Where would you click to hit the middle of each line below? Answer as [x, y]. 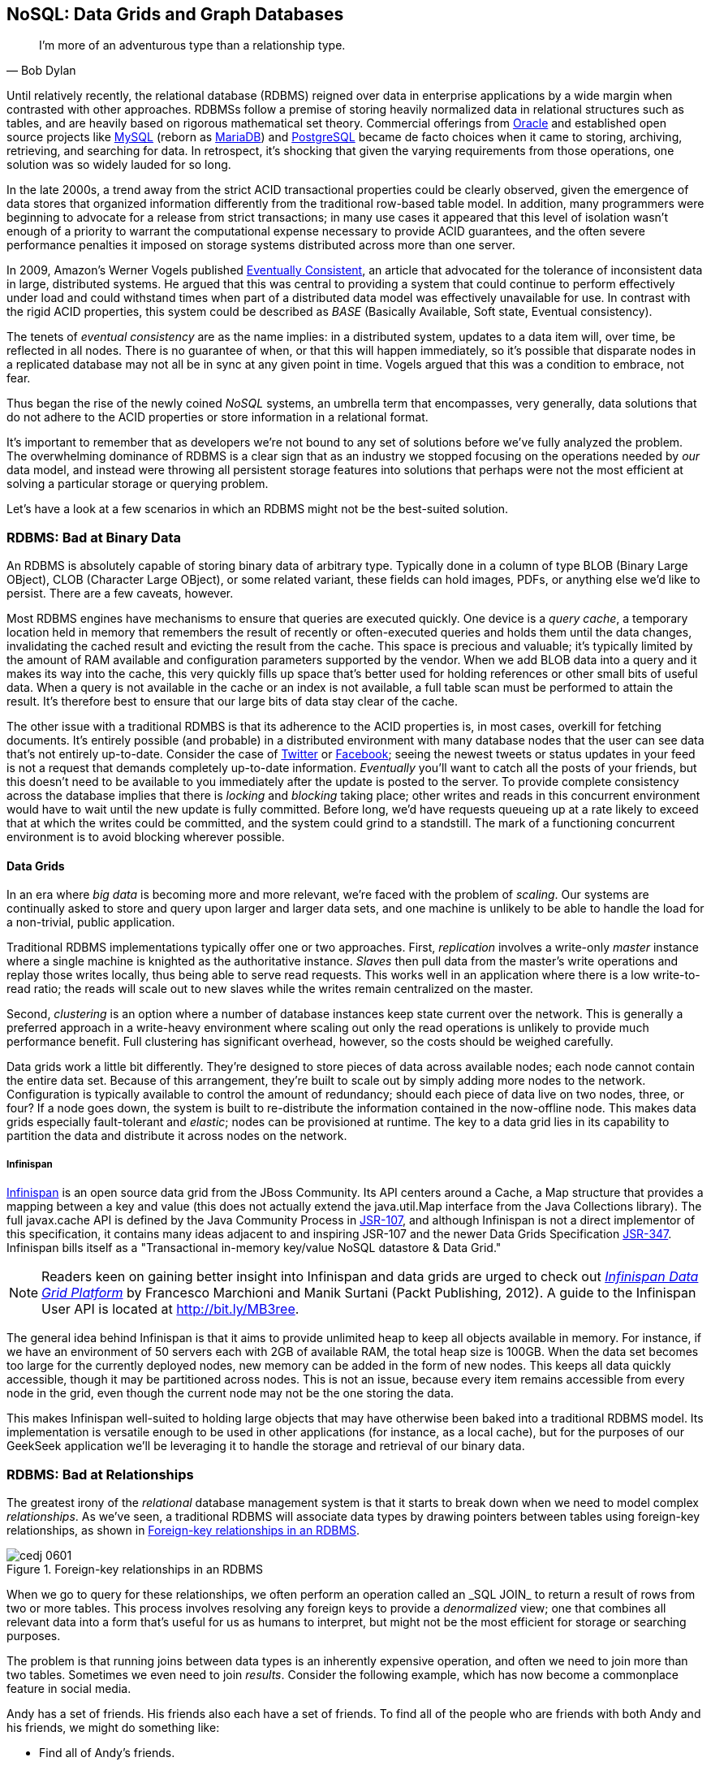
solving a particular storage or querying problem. [138, 484]
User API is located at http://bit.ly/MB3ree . [170, 1309]
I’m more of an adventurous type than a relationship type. [192, 45]
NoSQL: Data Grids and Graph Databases [175, 14]
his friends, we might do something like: [113, 1727]
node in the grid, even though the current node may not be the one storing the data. [231, 1393]
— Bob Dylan [41, 71]
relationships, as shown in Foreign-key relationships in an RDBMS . [183, 1530]
